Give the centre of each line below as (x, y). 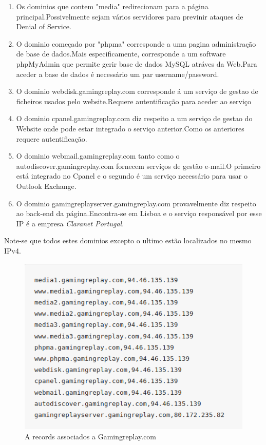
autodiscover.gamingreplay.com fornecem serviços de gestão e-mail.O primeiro (138, 166)
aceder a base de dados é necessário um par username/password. (118, 74)
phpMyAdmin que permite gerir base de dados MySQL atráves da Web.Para (137, 63)
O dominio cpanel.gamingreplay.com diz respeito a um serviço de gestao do (134, 118)
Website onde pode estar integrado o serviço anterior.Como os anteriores (130, 128)
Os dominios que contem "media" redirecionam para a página (112, 6)
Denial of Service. (44, 26)
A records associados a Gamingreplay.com (91, 436)
